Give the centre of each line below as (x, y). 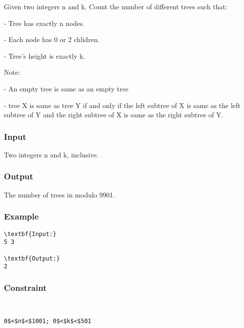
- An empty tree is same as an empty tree (66, 88)
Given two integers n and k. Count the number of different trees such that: (116, 6)
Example (21, 216)
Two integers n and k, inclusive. (51, 154)
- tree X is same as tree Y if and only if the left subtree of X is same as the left (122, 105)
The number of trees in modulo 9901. (60, 194)
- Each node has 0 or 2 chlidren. (52, 39)
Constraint (25, 287)
